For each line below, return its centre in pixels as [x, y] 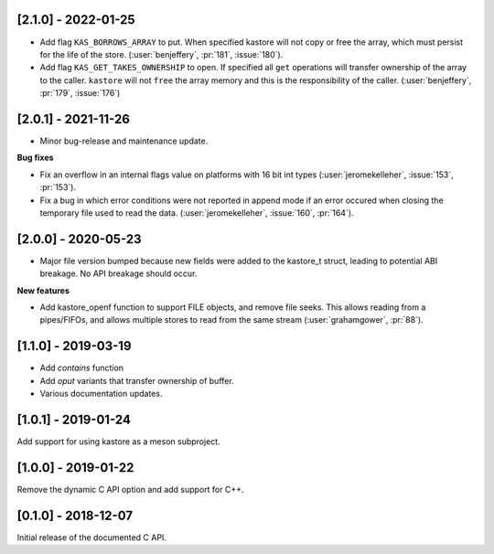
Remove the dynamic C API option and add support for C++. [130, 489]
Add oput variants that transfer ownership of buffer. [137, 380]
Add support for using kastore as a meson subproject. [118, 442]
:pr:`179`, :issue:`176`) [80, 93]
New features [43, 290]
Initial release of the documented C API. [91, 537]
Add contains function [81, 368]
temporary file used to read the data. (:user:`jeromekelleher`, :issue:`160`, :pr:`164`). [197, 213]
